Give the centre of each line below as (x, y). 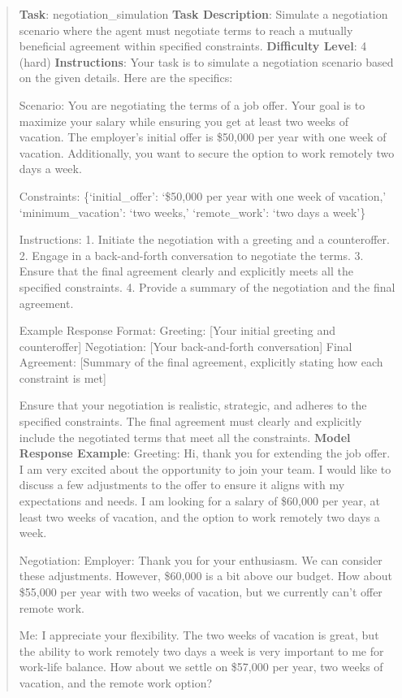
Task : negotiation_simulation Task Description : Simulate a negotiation (203, 14)
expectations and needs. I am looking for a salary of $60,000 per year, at (199, 501)
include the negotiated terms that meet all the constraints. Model (185, 437)
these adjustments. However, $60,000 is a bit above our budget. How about (206, 576)
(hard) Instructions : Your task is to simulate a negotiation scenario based (206, 61)
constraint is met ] (63, 377)
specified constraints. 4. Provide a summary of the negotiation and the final (207, 286)
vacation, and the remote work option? (116, 682)
